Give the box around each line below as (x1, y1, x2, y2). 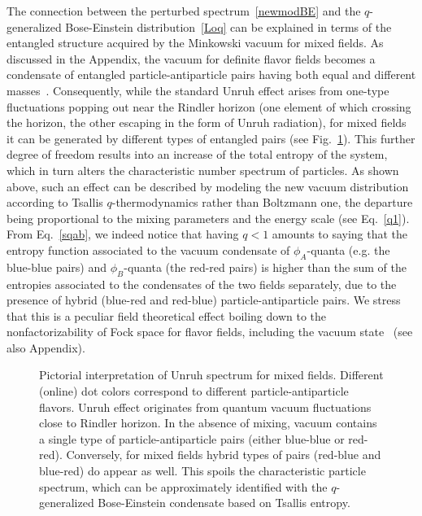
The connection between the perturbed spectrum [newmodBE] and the (7, 2, 361, 19)
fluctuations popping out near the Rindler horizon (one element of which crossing (7, 98, 411, 115)
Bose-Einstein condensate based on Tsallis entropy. (98, 494, 350, 511)
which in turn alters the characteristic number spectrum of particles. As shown (7, 161, 399, 178)
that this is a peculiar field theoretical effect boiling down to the (7, 307, 327, 324)
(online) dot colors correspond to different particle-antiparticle (39, 383, 349, 400)
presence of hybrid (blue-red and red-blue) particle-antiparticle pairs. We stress (7, 291, 401, 308)
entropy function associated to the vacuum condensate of (7, 241, 290, 258)
